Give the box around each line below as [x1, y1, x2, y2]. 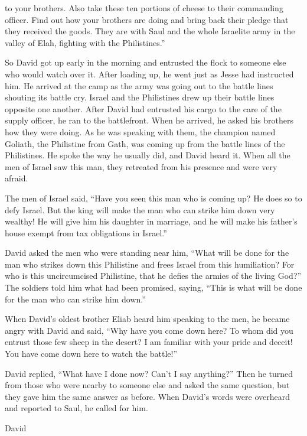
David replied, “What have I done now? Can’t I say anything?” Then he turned [5, 367, 293, 379]
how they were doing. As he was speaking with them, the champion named [5, 125, 276, 138]
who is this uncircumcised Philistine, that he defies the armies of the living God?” [5, 269, 302, 282]
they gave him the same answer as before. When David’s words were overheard [5, 390, 290, 402]
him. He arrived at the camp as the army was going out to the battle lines [5, 79, 273, 92]
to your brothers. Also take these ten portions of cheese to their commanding [5, 2, 283, 14]
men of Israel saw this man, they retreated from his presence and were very [5, 160, 277, 173]
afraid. [5, 172, 28, 184]
